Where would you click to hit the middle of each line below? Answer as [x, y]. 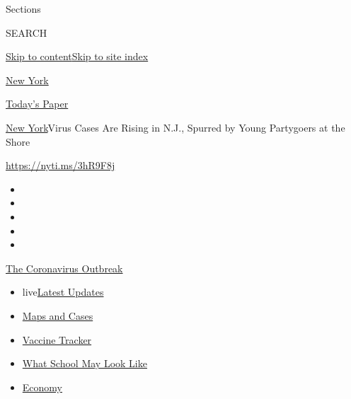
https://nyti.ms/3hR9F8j [61, 165]
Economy [42, 387]
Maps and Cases [58, 315]
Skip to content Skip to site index [77, 56]
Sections [23, 8]
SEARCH [27, 32]
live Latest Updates [63, 292]
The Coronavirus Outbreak [64, 268]
